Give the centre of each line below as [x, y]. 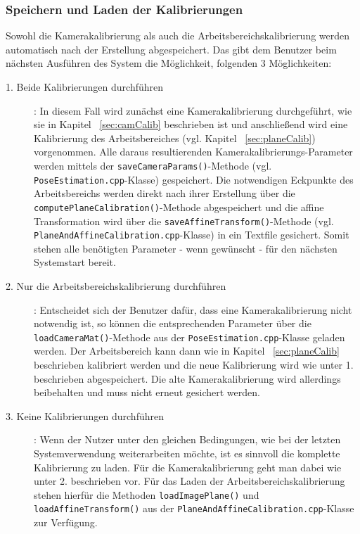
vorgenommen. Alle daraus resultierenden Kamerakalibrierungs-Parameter [193, 152]
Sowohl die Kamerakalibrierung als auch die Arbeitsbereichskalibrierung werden [178, 36]
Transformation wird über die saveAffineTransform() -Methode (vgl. [184, 221]
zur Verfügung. [66, 522]
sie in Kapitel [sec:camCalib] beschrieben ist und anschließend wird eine [191, 124]
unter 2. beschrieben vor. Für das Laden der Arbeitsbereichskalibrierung [189, 481]
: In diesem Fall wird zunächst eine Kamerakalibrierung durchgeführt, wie [193, 110]
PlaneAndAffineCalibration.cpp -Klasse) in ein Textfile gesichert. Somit [192, 235]
